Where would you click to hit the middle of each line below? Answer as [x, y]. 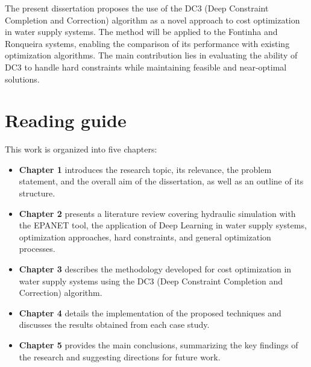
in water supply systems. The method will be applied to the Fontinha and [141, 32]
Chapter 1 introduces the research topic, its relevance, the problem [145, 169]
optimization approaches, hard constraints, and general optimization [145, 237]
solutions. [22, 79]
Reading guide [66, 120]
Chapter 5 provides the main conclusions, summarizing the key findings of [159, 345]
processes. [37, 249]
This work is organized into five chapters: [81, 149]
